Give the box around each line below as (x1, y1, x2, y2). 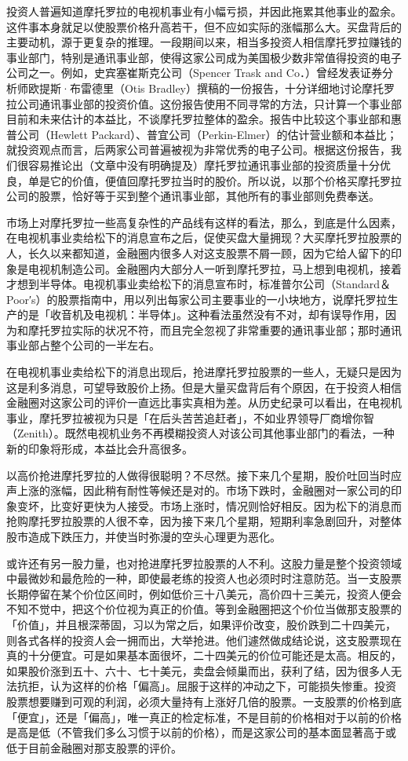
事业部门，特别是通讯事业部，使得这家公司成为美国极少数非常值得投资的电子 (6, 49, 402, 65)
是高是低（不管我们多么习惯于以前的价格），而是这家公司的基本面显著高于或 (6, 724, 396, 741)
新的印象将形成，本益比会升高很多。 (6, 441, 193, 457)
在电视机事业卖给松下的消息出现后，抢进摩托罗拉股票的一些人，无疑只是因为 (6, 364, 402, 380)
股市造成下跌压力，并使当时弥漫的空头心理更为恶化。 (6, 529, 281, 544)
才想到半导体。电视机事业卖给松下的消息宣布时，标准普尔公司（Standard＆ (6, 276, 392, 292)
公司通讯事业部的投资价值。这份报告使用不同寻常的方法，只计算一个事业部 (16, 95, 402, 112)
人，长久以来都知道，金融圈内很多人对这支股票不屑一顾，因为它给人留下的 (6, 244, 391, 261)
